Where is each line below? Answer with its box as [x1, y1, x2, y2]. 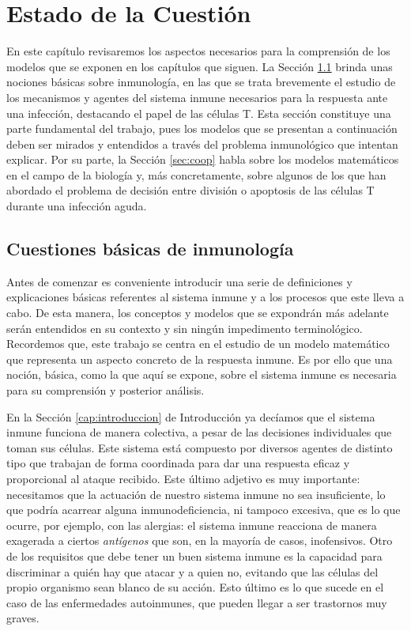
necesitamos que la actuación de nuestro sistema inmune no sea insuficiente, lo [6, 486, 386, 502]
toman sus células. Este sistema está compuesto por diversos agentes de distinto [6, 439, 393, 455]
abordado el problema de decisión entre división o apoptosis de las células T [6, 182, 375, 198]
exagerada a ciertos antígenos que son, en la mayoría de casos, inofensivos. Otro [6, 532, 393, 549]
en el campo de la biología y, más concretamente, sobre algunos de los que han [6, 166, 386, 183]
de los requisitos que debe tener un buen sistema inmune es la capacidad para [6, 547, 383, 564]
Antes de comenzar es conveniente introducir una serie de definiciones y [6, 273, 353, 289]
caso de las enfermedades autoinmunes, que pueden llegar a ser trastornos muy [6, 594, 387, 610]
